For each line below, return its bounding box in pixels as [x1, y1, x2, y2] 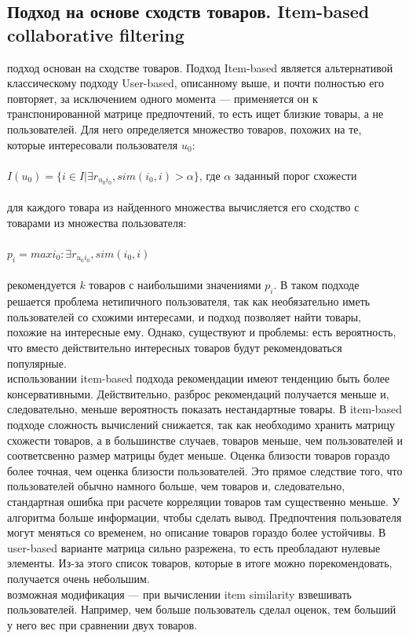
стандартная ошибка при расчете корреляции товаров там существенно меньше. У [7, 493, 400, 509]
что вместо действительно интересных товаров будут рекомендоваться [7, 339, 342, 356]
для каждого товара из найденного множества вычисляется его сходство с [7, 199, 360, 215]
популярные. [7, 354, 67, 371]
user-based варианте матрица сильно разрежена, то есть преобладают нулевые [7, 539, 381, 555]
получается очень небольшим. [7, 570, 150, 586]
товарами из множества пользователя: [7, 214, 187, 230]
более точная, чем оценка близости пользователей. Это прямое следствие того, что [7, 462, 403, 478]
